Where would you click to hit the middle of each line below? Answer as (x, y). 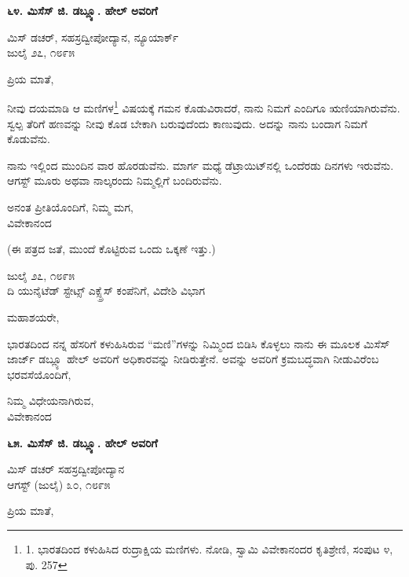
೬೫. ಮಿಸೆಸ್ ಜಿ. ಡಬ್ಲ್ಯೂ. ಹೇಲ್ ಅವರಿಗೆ (82, 442)
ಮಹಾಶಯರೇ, (33, 316)
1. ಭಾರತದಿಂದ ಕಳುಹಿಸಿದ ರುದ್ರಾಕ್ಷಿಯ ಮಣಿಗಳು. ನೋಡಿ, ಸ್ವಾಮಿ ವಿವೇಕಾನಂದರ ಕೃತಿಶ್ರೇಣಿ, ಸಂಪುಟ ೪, (209, 548)
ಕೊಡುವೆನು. (29, 139)
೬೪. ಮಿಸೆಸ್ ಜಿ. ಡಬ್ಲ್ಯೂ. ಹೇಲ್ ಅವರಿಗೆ (82, 10)
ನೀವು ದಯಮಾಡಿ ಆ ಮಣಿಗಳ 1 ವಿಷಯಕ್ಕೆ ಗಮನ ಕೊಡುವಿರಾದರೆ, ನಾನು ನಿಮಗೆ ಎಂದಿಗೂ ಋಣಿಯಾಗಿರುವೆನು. (204, 107)
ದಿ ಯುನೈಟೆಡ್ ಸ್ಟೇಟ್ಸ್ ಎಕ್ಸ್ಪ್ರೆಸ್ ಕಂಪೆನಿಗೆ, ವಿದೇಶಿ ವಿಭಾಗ (106, 290)
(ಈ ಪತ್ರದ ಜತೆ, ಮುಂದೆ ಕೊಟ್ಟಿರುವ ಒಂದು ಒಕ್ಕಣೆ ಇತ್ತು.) (111, 249)
